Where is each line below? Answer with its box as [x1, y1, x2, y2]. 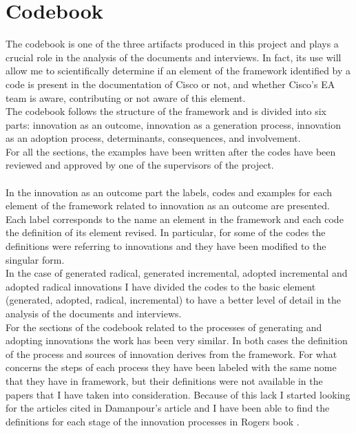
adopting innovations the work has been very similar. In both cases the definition [6, 333, 348, 348]
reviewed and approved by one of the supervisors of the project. [6, 158, 274, 172]
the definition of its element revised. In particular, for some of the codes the [6, 225, 326, 240]
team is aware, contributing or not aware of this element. [6, 90, 246, 105]
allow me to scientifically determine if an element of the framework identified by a [6, 63, 351, 78]
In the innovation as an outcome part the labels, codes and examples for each [6, 184, 333, 199]
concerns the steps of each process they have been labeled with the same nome [6, 360, 337, 374]
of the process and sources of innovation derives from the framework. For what [6, 346, 337, 361]
